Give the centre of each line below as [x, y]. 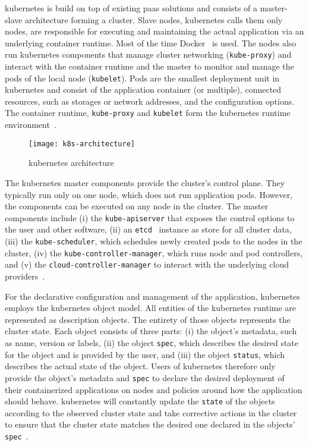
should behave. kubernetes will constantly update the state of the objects [140, 401]
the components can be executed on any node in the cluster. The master [137, 206]
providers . [25, 276]
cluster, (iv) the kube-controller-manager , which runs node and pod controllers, [154, 252]
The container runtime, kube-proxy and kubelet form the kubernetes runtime [148, 113]
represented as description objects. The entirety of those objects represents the [148, 319]
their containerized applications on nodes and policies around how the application [154, 389]
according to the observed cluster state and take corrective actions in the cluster [151, 412]
